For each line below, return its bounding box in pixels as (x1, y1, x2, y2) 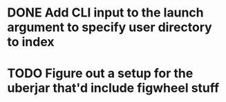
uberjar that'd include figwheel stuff (7, 81, 220, 96)
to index (7, 34, 55, 50)
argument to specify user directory (7, 19, 212, 35)
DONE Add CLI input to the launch (7, 5, 204, 21)
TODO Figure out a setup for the (7, 65, 194, 81)
